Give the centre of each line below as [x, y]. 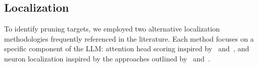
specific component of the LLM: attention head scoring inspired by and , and [127, 48]
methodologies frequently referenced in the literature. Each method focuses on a [129, 38]
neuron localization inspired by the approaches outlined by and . [107, 58]
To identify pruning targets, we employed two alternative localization [112, 29]
